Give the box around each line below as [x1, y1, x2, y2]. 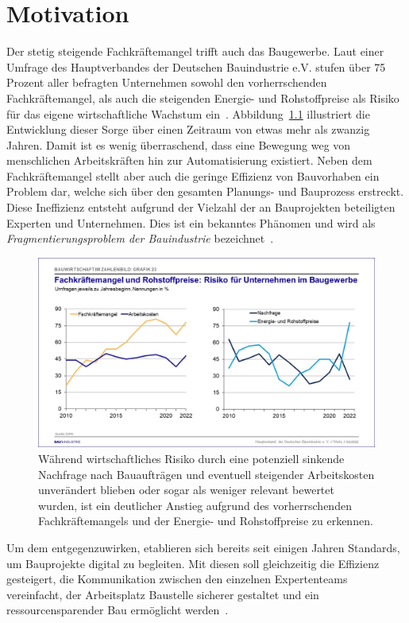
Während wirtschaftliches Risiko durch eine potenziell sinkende [38, 450, 345, 466]
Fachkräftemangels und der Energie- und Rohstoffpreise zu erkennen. [38, 512, 373, 529]
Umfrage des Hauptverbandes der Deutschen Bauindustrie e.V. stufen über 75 [6, 58, 386, 75]
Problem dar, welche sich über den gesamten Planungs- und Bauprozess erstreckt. [6, 183, 404, 200]
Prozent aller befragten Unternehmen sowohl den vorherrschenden [6, 74, 327, 91]
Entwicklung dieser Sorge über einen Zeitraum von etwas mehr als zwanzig [6, 121, 370, 138]
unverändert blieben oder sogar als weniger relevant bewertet [38, 481, 334, 498]
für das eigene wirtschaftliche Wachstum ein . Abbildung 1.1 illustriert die [6, 105, 370, 122]
